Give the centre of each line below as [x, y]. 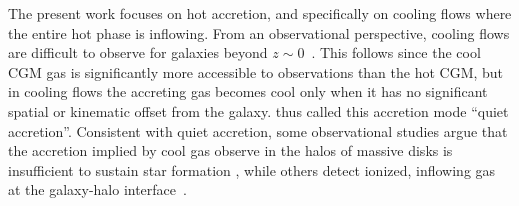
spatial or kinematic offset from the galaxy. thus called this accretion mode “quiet [258, 110]
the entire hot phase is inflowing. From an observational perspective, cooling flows [259, 32]
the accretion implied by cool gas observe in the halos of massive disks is [230, 150]
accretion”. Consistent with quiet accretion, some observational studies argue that [258, 130]
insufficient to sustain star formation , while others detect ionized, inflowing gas [252, 169]
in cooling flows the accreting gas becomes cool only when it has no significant [248, 91]
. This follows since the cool [396, 52]
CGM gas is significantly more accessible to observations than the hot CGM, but [256, 71]
